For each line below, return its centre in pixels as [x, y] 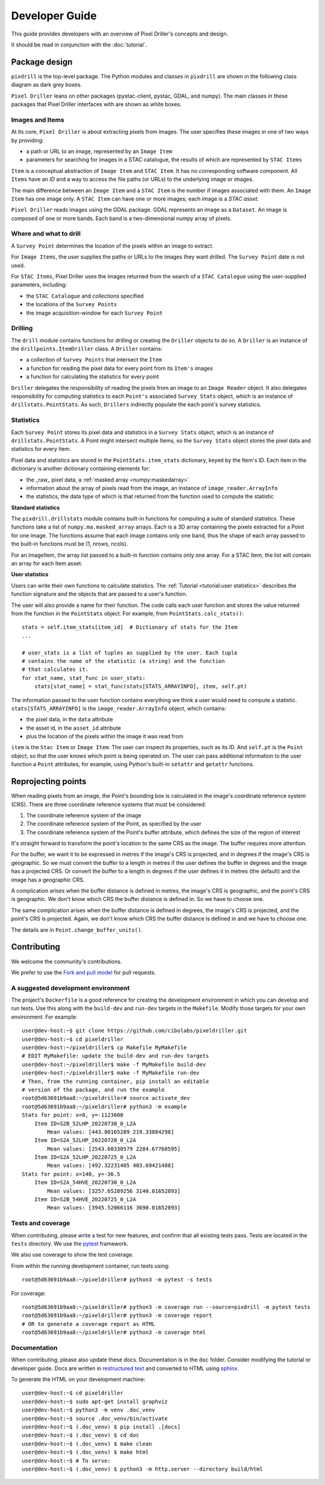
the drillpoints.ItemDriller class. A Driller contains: [87, 349]
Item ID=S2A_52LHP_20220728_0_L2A [85, 1140]
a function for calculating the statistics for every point [93, 377]
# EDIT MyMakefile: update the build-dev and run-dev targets [116, 1056]
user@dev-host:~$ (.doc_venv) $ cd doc [81, 1435]
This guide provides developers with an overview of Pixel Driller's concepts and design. [120, 34]
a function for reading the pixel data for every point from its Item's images [119, 368]
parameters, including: [39, 285]
